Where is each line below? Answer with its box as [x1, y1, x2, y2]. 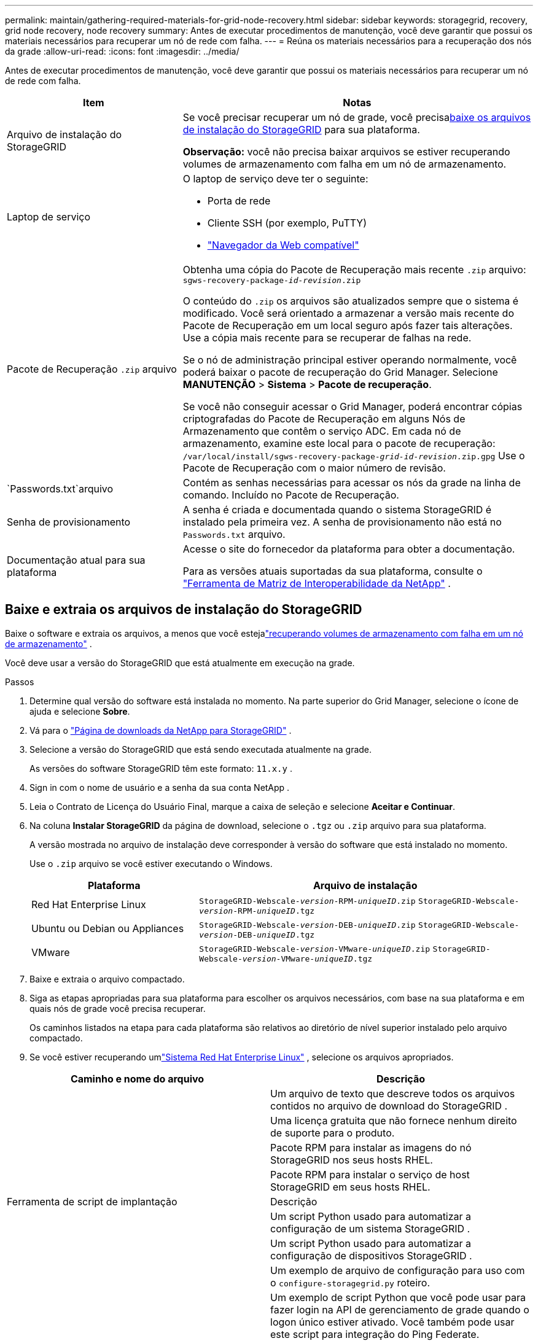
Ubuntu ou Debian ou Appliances [31, 922, 184, 935]
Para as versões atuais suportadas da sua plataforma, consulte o [182, 565, 483, 577]
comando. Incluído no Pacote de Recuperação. [182, 489, 399, 501]
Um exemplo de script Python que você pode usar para [270, 1291, 526, 1304]
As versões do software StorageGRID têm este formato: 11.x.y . [29, 763, 292, 774]
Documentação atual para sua [7, 554, 146, 566]
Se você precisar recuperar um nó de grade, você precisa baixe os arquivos [182, 111, 531, 123]
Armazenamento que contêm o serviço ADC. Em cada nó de [182, 425, 461, 437]
